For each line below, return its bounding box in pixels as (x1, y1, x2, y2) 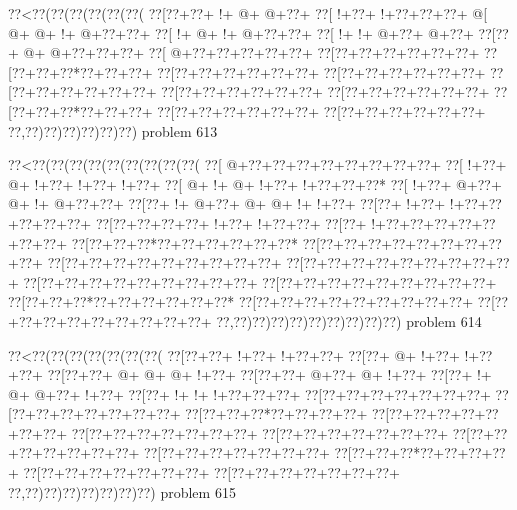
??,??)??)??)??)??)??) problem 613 (8, 120, 218, 141)
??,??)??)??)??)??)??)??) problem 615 (8, 481, 236, 502)
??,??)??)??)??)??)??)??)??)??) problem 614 (216, 310, 482, 331)
